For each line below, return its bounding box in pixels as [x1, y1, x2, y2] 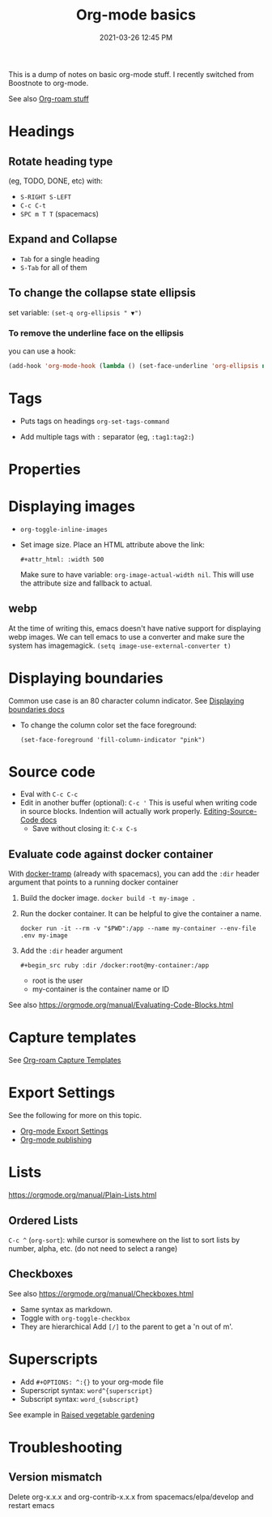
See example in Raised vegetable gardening [8, 1409, 155, 1420]
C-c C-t [19, 201, 46, 210]
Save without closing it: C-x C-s [32, 824, 138, 833]
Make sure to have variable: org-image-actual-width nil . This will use [19, 569, 254, 579]
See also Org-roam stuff [8, 93, 89, 103]
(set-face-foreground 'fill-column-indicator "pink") [19, 735, 206, 744]
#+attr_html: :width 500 [19, 555, 104, 564]
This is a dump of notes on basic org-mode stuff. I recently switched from [8, 69, 254, 79]
